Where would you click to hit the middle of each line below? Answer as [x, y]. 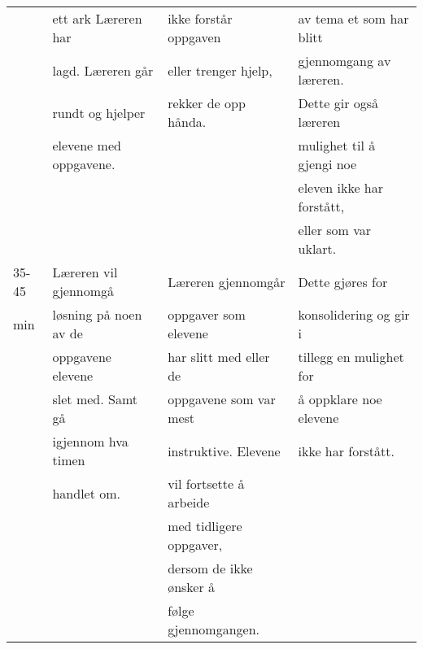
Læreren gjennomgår [227, 281]
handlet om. [87, 493]
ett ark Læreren [97, 18]
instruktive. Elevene [224, 451]
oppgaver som [207, 314]
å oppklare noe [340, 399]
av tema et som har [353, 18]
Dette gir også [338, 103]
